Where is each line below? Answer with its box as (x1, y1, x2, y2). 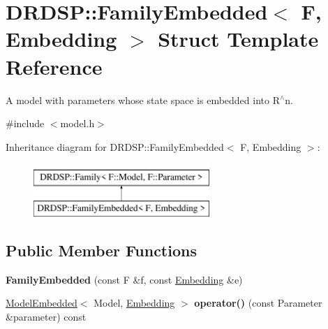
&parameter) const (6, 309, 87, 323)
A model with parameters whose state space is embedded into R (6, 92, 280, 107)
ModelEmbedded (6, 295, 77, 310)
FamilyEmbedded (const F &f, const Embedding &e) (6, 272, 243, 286)
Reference (6, 52, 103, 80)
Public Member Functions (6, 239, 197, 261)
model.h (60, 116, 95, 131)
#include (6, 116, 45, 131)
